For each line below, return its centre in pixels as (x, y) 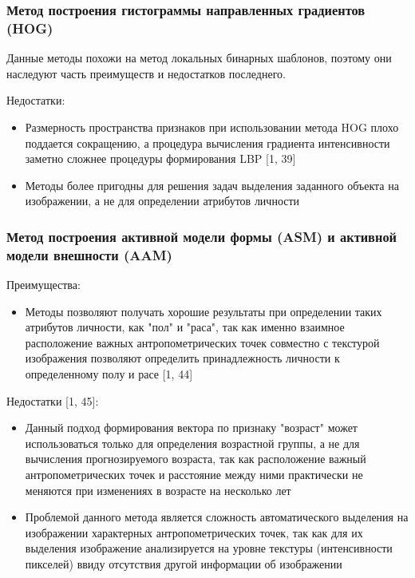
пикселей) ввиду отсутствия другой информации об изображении (184, 563)
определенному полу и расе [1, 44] (109, 374)
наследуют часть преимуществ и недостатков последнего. (146, 73)
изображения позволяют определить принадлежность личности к (182, 358)
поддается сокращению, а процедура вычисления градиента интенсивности (207, 143)
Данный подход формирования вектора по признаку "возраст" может (191, 428)
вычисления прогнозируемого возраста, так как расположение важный (196, 459)
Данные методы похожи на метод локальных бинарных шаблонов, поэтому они (199, 58)
